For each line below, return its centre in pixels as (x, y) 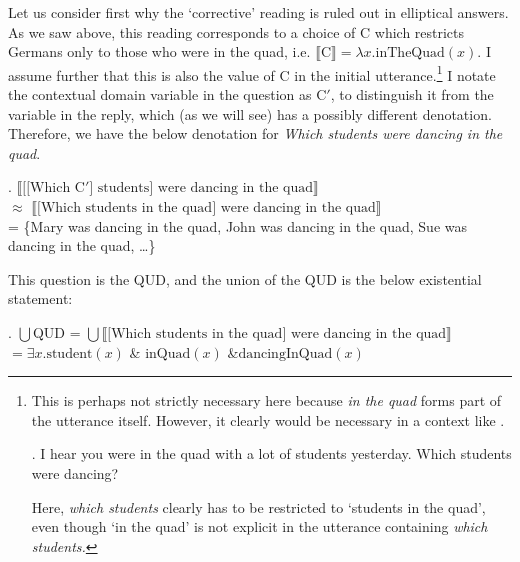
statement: (40, 298)
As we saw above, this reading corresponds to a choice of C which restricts (236, 31)
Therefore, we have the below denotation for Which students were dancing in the (255, 133)
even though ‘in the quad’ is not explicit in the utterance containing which (259, 526)
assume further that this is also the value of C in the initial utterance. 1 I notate (252, 73)
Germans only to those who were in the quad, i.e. (159, 51)
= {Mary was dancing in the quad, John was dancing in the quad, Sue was (237, 225)
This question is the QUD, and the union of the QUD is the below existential (245, 278)
